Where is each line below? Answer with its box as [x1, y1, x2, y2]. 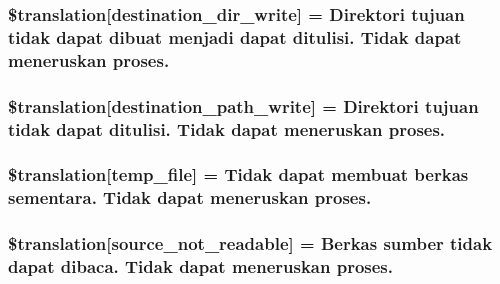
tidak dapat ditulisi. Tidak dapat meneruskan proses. [8, 116, 446, 141]
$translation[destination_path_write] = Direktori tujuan [8, 93, 479, 118]
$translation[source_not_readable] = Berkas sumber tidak [8, 231, 493, 256]
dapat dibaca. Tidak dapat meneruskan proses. [8, 254, 394, 279]
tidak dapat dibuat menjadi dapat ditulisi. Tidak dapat [8, 24, 462, 49]
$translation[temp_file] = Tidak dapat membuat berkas [8, 162, 469, 187]
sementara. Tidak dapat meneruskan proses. [8, 185, 372, 210]
